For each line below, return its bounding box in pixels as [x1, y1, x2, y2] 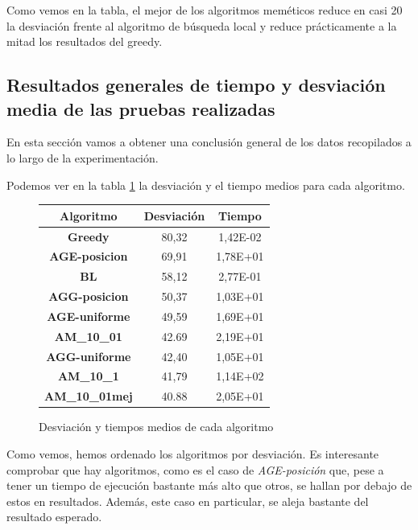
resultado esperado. [6, 508, 102, 525]
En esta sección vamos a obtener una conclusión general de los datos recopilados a [6, 134, 412, 150]
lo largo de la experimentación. [6, 149, 159, 166]
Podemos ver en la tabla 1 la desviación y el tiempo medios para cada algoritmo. [6, 176, 405, 193]
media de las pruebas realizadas [6, 96, 275, 121]
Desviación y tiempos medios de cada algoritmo [39, 418, 274, 435]
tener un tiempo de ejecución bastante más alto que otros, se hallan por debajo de [6, 477, 412, 494]
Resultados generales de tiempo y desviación [6, 72, 386, 97]
